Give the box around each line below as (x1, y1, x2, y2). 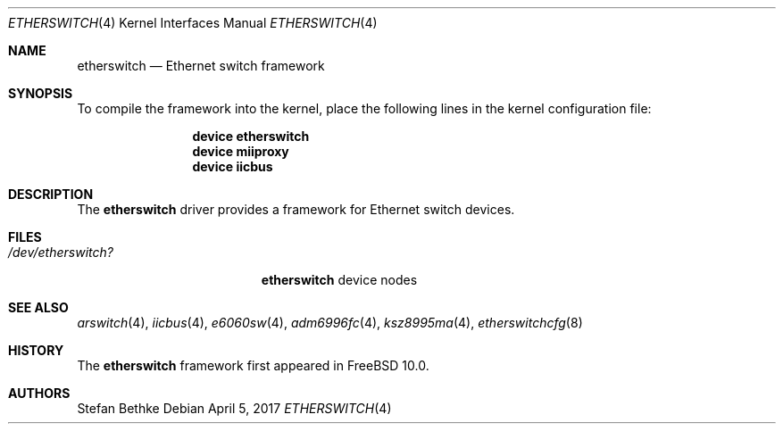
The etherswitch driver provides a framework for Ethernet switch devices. (77, 202, 515, 217)
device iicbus (192, 159, 273, 174)
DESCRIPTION (8, 186, 94, 202)
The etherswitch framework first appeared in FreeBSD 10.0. (77, 358, 429, 373)
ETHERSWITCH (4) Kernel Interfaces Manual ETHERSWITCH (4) (8, 15, 378, 30)
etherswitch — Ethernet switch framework (77, 58, 325, 73)
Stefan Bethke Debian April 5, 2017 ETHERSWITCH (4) (77, 401, 392, 416)
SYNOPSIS (8, 86, 73, 101)
